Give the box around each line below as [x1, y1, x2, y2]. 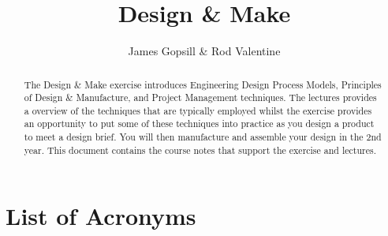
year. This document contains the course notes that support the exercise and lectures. [24, 143, 376, 156]
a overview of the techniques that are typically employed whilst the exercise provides [24, 103, 372, 117]
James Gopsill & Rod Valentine [128, 43, 281, 59]
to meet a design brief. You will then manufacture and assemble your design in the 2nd [24, 130, 382, 144]
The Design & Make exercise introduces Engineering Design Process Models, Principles [24, 77, 382, 91]
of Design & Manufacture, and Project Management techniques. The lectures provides [24, 91, 377, 104]
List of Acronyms [6, 200, 196, 232]
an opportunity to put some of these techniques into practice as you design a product [24, 117, 375, 130]
